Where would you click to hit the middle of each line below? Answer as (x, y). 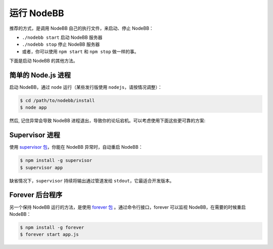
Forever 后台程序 (36, 195)
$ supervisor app (41, 167)
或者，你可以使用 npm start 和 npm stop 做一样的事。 (80, 51)
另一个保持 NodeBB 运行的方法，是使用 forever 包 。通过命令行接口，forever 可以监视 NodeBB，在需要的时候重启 (128, 207)
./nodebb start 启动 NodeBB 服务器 (62, 37)
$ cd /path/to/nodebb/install (57, 101)
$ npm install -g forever (52, 227)
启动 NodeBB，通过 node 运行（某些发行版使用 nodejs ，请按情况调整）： (86, 87)
